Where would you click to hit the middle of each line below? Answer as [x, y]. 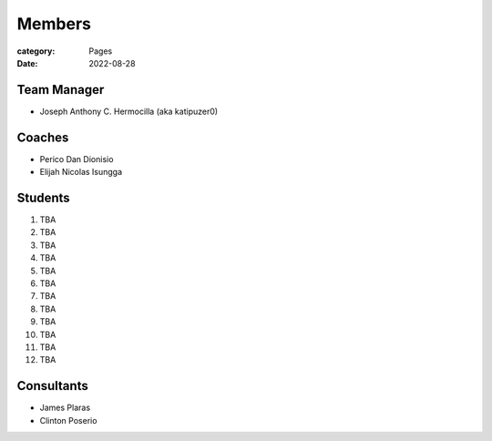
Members [54, 24]
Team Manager [61, 90]
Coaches [43, 137]
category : [36, 51]
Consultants [52, 386]
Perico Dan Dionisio [77, 159]
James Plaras [65, 408]
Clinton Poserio [68, 420]
